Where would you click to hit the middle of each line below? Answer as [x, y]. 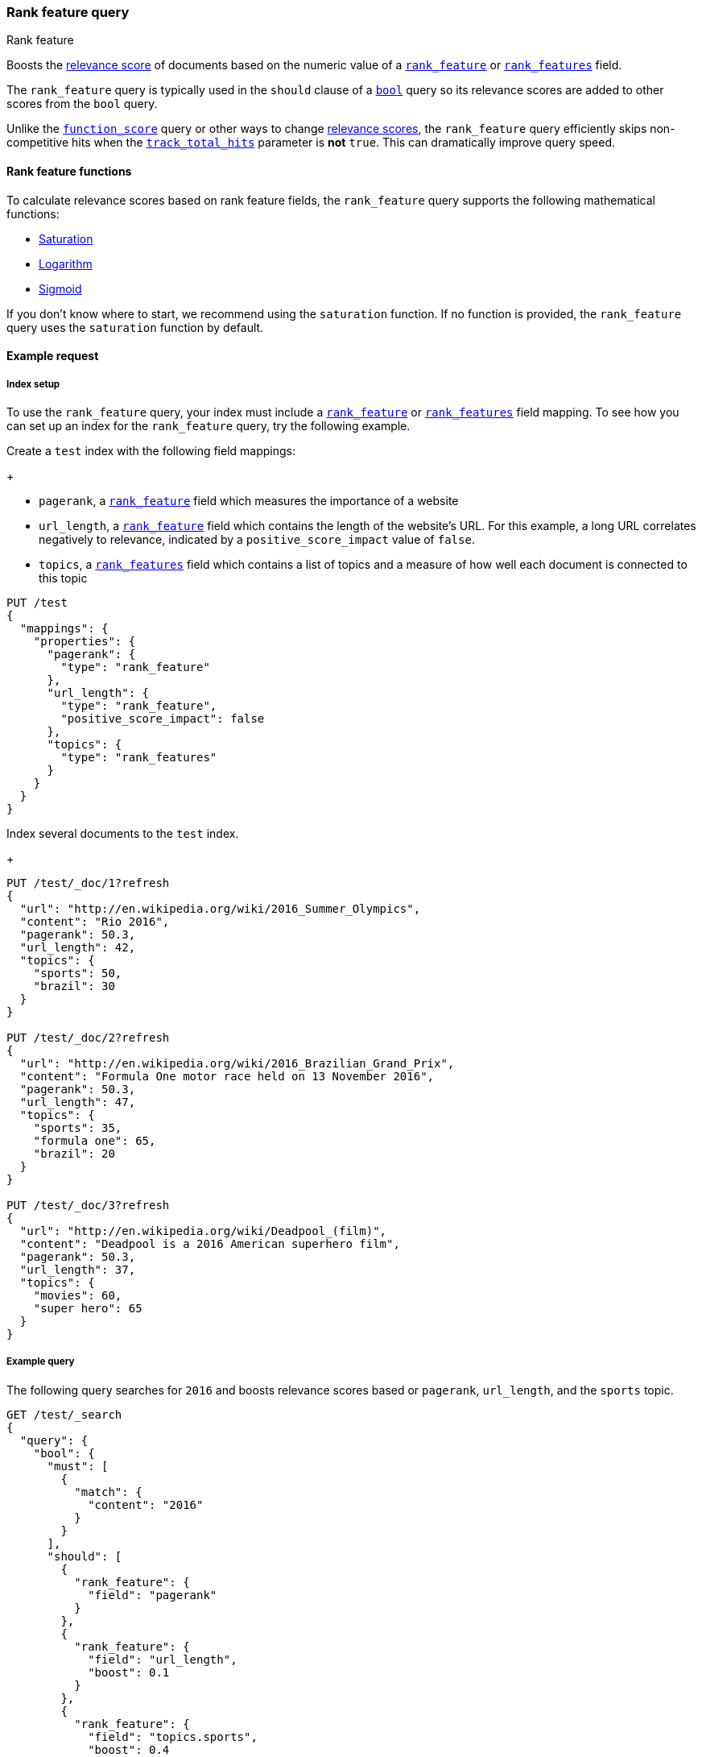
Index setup [33, 384]
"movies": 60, [78, 1295]
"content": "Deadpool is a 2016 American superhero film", [210, 1243]
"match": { [108, 1492]
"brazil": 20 [74, 1153]
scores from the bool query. [82, 104]
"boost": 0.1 [129, 1672]
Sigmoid [60, 288]
